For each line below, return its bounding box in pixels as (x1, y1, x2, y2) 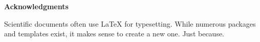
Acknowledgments (4, 1, 69, 11)
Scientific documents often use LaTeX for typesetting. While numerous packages (4, 18, 256, 29)
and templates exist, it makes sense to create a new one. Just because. (4, 28, 225, 39)
